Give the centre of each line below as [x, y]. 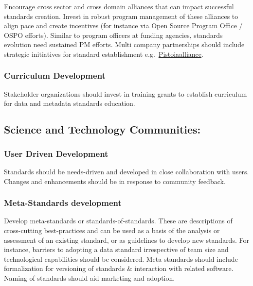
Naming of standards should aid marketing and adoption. [90, 278]
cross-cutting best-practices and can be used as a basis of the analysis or [112, 230]
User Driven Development [56, 153]
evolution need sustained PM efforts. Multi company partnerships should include [124, 44]
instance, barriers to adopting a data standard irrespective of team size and [116, 249]
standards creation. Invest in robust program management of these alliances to [121, 16]
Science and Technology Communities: [102, 129]
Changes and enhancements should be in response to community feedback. [115, 181]
